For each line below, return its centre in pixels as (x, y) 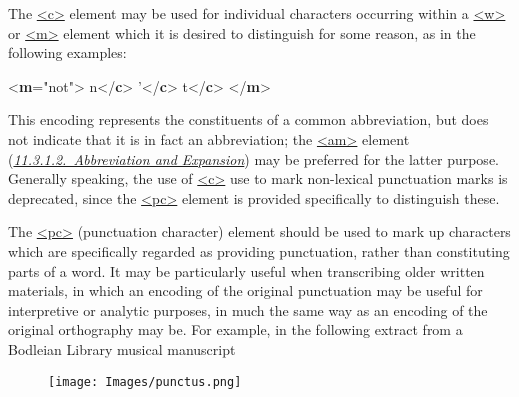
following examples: (67, 52)
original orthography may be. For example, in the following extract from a (235, 329)
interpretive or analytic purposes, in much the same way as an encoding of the (248, 309)
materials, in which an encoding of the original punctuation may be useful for (245, 290)
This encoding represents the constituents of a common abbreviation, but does (248, 119)
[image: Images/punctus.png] (145, 381)
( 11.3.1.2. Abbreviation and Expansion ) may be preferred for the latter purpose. (253, 158)
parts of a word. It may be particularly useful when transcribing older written (246, 270)
